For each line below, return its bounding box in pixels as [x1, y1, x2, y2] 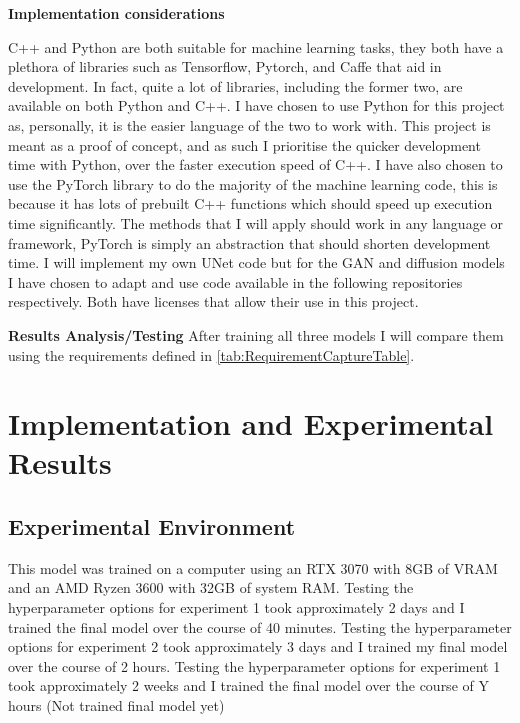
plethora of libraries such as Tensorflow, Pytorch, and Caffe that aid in [8, 56, 442, 77]
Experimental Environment [8, 511, 296, 542]
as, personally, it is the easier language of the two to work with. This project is [8, 114, 491, 135]
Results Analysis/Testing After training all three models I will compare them [8, 324, 504, 345]
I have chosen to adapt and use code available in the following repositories [8, 271, 463, 292]
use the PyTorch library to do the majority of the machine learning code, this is [8, 173, 498, 194]
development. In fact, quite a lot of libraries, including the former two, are [8, 75, 463, 96]
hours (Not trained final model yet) [8, 695, 225, 716]
